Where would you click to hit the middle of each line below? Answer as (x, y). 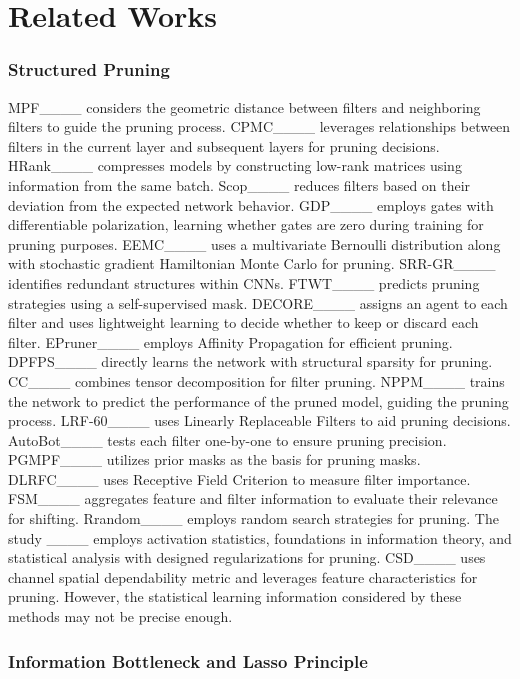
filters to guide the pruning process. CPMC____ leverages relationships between (259, 126)
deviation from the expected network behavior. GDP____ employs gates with (251, 204)
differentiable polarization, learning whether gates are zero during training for (246, 224)
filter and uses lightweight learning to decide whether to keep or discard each (243, 322)
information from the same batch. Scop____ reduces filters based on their (239, 184)
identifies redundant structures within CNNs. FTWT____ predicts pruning (244, 282)
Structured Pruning (89, 69)
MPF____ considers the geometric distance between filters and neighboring (244, 106)
